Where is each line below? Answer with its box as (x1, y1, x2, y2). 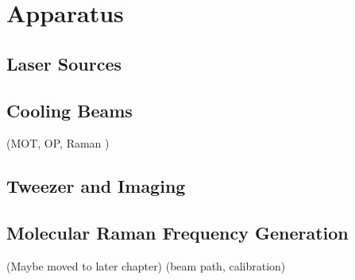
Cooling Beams (6, 98, 133, 122)
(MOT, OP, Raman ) (6, 135, 110, 152)
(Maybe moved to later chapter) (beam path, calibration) (6, 257, 286, 274)
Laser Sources (6, 51, 122, 75)
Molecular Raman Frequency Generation (6, 221, 349, 245)
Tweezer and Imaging (6, 174, 186, 198)
